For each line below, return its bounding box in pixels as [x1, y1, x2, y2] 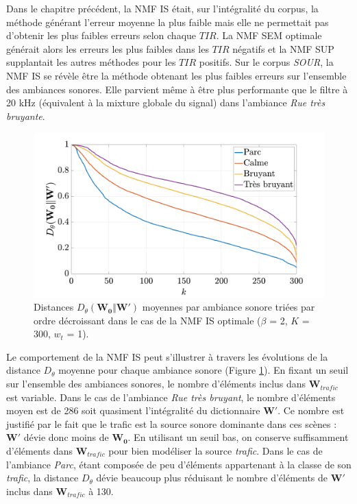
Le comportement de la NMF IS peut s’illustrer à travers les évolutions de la [6, 349, 328, 363]
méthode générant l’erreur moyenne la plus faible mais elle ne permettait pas [6, 14, 329, 29]
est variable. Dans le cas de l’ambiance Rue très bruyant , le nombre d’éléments [6, 389, 336, 404]
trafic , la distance [6, 470, 79, 485]
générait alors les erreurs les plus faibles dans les [6, 41, 209, 56]
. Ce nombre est [278, 403, 345, 418]
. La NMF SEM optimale [216, 28, 322, 43]
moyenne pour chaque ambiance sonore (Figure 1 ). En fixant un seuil [58, 363, 349, 377]
